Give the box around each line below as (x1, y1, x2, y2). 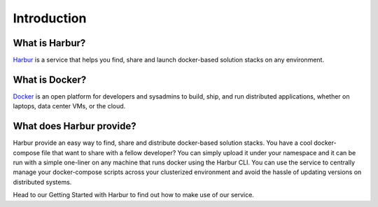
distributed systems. (13, 178, 72, 186)
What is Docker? (13, 73, 87, 85)
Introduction (13, 10, 87, 26)
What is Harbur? (13, 37, 86, 49)
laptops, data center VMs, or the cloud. (13, 102, 126, 110)
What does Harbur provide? (13, 120, 136, 132)
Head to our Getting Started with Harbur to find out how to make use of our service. (13, 191, 255, 199)
